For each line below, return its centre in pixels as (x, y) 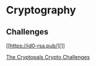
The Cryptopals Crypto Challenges (48, 57)
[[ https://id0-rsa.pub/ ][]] (36, 46)
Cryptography (41, 10)
